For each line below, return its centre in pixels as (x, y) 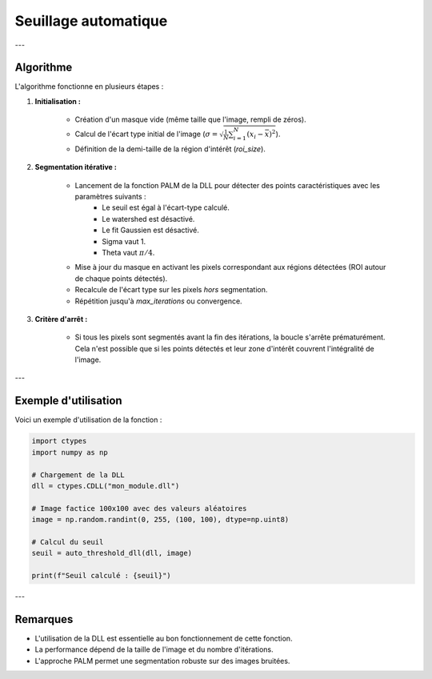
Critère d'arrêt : (61, 319)
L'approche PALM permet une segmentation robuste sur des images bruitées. (162, 661)
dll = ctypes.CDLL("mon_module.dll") (106, 486)
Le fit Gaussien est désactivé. (151, 230)
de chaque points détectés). (121, 278)
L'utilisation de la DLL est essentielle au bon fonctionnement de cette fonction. (164, 638)
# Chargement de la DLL (78, 475)
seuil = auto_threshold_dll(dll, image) (112, 553)
